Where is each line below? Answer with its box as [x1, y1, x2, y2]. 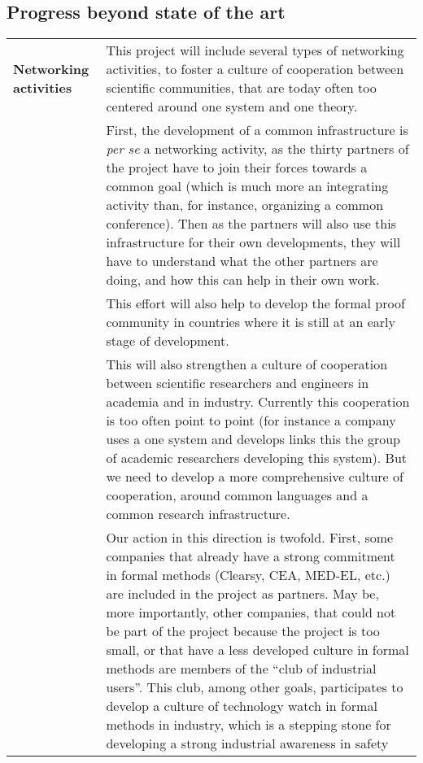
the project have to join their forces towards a [106, 158, 368, 177]
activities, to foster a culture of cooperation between [106, 59, 404, 79]
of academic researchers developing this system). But [106, 448, 408, 468]
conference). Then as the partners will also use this [106, 214, 396, 233]
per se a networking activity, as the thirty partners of [106, 139, 409, 159]
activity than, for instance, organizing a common [106, 195, 384, 215]
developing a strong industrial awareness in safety [106, 734, 389, 753]
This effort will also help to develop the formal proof [106, 294, 405, 313]
